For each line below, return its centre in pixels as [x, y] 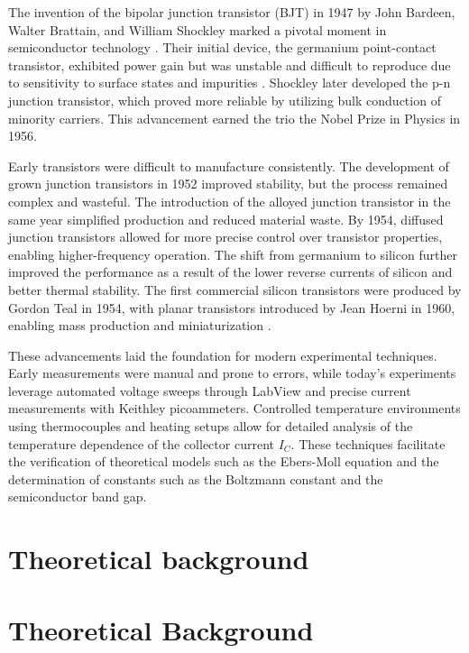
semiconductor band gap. [78, 497]
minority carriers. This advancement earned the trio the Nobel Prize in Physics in [234, 118]
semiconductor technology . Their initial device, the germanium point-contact [222, 47]
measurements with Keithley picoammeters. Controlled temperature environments [234, 408]
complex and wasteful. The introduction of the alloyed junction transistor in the [230, 201]
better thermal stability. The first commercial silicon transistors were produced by [235, 289]
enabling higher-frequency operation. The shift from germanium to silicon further [233, 254]
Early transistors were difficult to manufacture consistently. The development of [229, 166]
